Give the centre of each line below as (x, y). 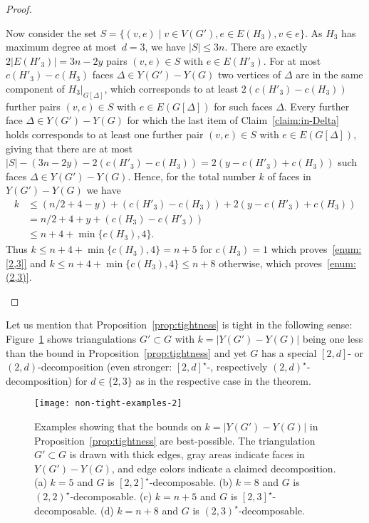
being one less (333, 339)
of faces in (289, 176)
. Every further (317, 106)
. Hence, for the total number (192, 176)
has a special (289, 352)
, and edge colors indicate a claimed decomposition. (224, 468)
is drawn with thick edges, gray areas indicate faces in (187, 454)
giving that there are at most (69, 148)
